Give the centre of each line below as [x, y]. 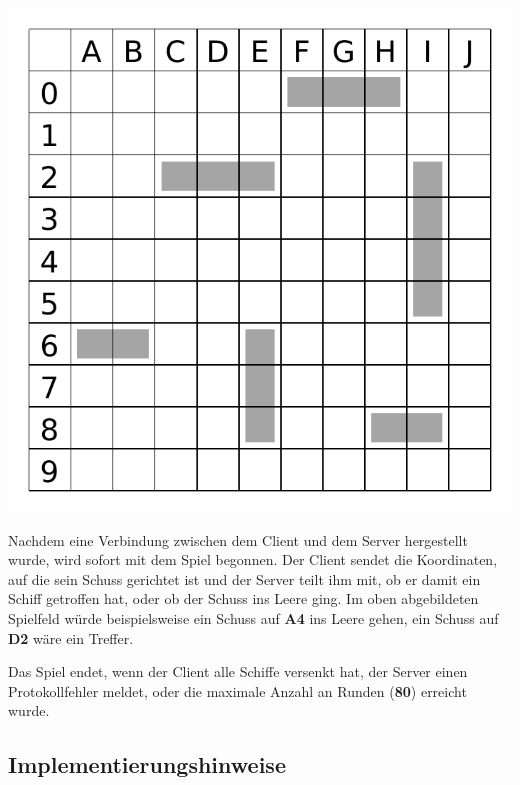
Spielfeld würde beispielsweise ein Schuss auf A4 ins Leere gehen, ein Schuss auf [253, 617]
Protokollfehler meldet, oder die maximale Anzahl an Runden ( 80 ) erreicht [237, 690]
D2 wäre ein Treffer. [71, 637]
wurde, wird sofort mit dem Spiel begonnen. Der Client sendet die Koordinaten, [253, 559]
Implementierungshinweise [147, 764]
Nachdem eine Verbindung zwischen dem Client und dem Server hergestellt [238, 539]
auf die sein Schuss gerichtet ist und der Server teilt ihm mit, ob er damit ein [244, 578]
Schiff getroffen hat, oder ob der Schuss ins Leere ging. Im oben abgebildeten [243, 598]
